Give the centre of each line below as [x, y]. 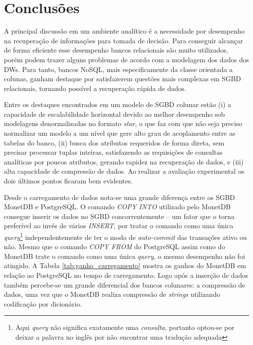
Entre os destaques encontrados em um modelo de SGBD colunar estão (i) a [118, 104]
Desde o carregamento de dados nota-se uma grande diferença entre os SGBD [119, 197]
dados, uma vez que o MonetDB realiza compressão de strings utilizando [112, 294]
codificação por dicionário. [43, 303]
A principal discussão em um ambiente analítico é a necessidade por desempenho [124, 31]
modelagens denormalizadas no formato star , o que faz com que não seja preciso [123, 123]
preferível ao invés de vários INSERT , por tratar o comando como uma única [119, 226]
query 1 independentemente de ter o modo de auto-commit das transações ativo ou [126, 236]
